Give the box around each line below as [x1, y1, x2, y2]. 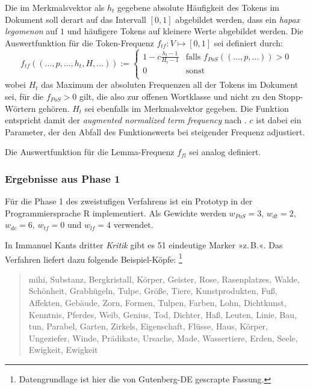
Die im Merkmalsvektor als [5, 1, 105, 13]
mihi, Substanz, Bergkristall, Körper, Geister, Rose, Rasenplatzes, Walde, [28, 272, 300, 285]
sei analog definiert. [189, 145, 261, 158]
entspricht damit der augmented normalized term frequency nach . [5, 114, 247, 126]
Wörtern [5, 102, 36, 114]
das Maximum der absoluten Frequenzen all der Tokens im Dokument [41, 78, 299, 91]
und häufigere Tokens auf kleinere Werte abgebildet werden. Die [67, 25, 303, 37]
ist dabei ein [256, 114, 302, 126]
